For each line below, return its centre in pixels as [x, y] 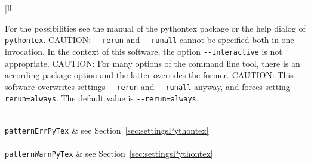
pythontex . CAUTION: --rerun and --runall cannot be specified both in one [150, 40]
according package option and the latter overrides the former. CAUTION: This [149, 75]
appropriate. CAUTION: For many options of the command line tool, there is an [153, 63]
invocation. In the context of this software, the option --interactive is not [144, 51]
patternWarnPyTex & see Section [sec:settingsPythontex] [109, 153]
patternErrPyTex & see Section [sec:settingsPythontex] [107, 130]
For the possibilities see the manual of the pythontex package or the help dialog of [155, 28]
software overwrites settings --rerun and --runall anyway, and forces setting [147, 86]
